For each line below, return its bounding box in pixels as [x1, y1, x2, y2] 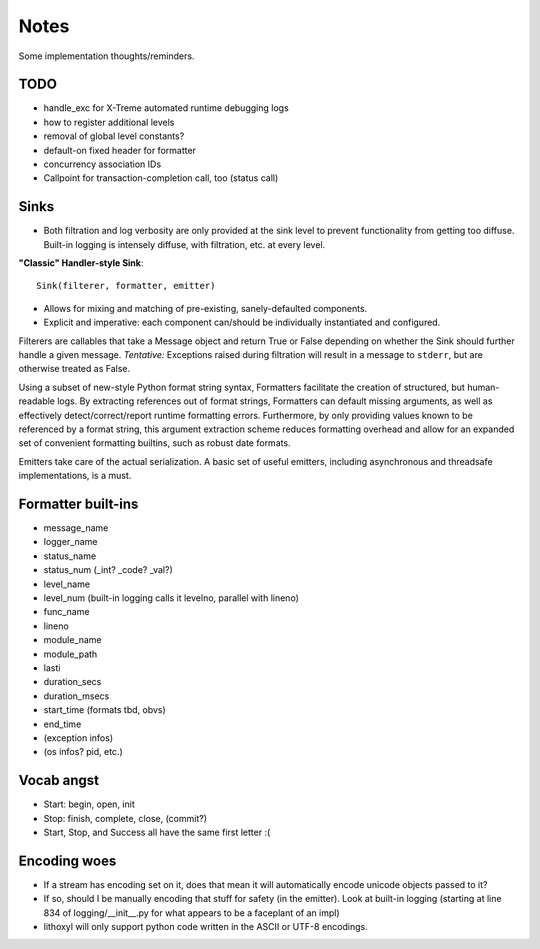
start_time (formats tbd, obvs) [43, 704, 167, 716]
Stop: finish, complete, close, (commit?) [43, 812, 208, 824]
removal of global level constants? [43, 130, 185, 142]
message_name [43, 522, 109, 534]
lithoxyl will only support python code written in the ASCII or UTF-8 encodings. [43, 921, 369, 933]
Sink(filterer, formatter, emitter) [36, 280, 216, 292]
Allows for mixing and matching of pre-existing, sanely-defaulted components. [43, 302, 368, 314]
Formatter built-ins [18, 495, 139, 512]
